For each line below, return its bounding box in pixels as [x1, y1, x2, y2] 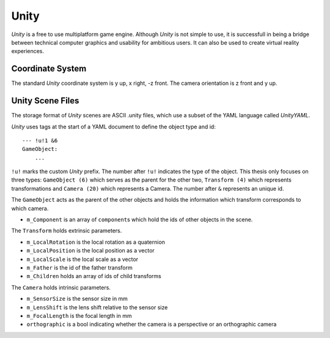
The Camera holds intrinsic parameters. [11, 284, 111, 291]
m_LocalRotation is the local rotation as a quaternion [26, 238, 165, 246]
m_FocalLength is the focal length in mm [26, 312, 133, 319]
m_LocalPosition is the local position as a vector [26, 247, 155, 254]
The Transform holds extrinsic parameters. [11, 227, 122, 235]
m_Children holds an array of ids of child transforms [26, 273, 161, 280]
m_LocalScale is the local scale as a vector [26, 255, 139, 263]
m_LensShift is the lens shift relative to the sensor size [26, 303, 168, 311]
